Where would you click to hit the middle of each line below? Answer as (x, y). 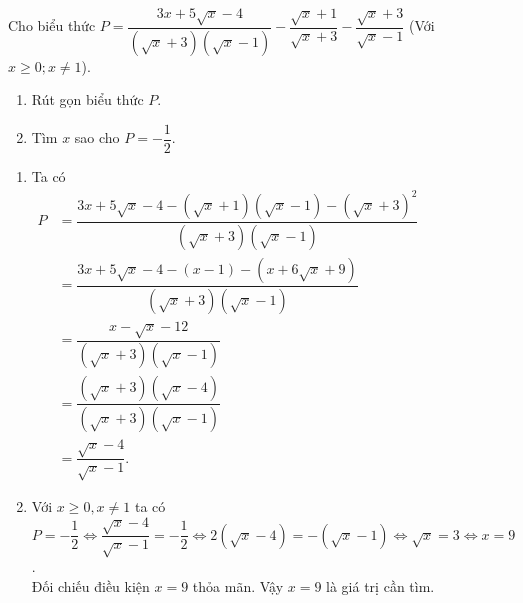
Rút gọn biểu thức (87, 99)
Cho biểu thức (52, 25)
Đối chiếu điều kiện (90, 585)
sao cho (97, 137)
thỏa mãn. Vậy (238, 585)
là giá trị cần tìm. (380, 585)
